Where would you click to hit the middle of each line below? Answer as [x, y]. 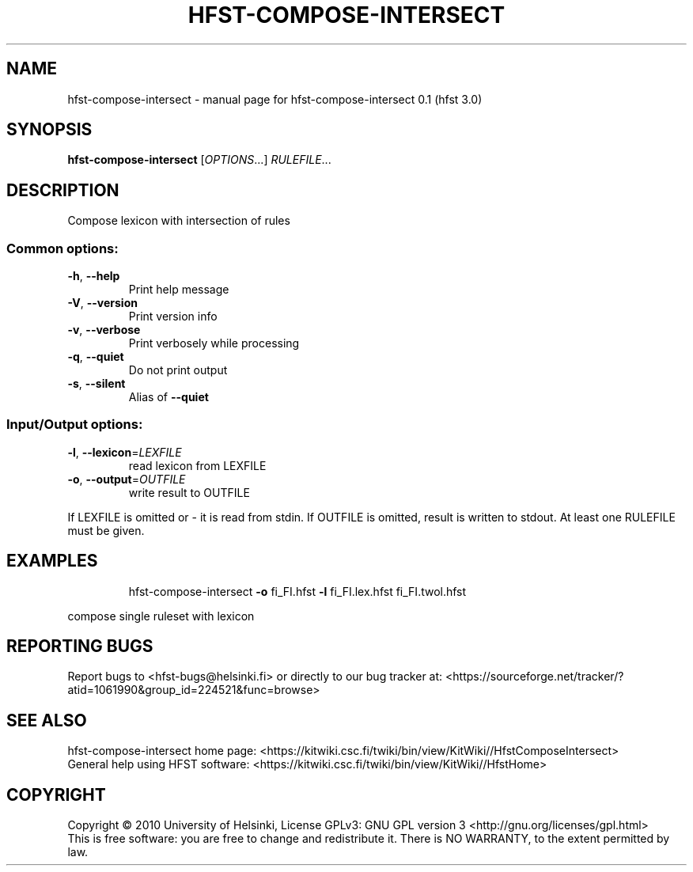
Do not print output [178, 370]
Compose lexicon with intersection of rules [179, 221]
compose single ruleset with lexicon [161, 616]
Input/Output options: [75, 425]
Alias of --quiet [169, 397]
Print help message [179, 290]
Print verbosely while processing [214, 343]
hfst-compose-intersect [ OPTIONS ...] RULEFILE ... [199, 160]
